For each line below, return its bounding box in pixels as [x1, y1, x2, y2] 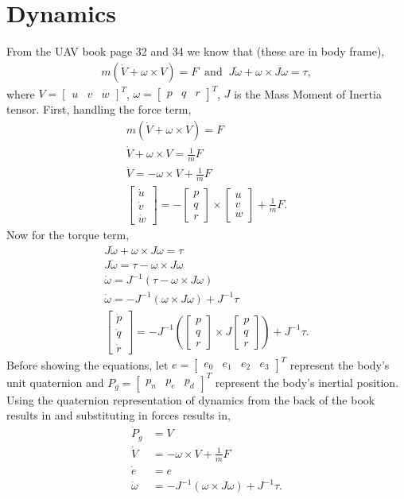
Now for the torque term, [6, 226, 130, 242]
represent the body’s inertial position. [215, 373, 399, 390]
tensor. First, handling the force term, [6, 101, 192, 118]
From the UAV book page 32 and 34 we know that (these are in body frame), [6, 43, 385, 60]
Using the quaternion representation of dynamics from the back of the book [6, 391, 375, 408]
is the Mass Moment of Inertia [234, 85, 382, 102]
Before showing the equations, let [6, 356, 169, 373]
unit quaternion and [6, 373, 104, 390]
